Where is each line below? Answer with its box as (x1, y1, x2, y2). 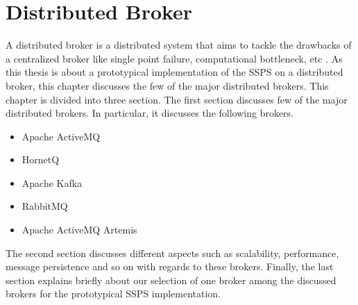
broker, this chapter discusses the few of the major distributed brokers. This (6, 78, 329, 92)
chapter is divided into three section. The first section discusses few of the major (6, 92, 348, 106)
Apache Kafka (22, 175, 83, 190)
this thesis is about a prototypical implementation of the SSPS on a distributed (6, 65, 343, 79)
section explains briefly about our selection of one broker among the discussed (6, 272, 336, 287)
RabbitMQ (22, 199, 68, 213)
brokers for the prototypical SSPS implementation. (6, 286, 221, 301)
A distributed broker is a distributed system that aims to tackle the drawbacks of (6, 38, 352, 52)
